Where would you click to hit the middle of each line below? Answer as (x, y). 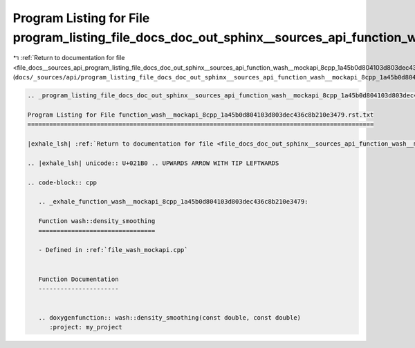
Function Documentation (79, 279)
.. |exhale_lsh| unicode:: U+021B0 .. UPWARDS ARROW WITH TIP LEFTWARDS (153, 163)
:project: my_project (86, 327)
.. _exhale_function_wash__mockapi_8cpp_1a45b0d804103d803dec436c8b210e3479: (173, 202)
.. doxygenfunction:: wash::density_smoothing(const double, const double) (169, 318)
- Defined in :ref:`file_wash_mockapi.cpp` (113, 250)
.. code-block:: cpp (62, 182)
